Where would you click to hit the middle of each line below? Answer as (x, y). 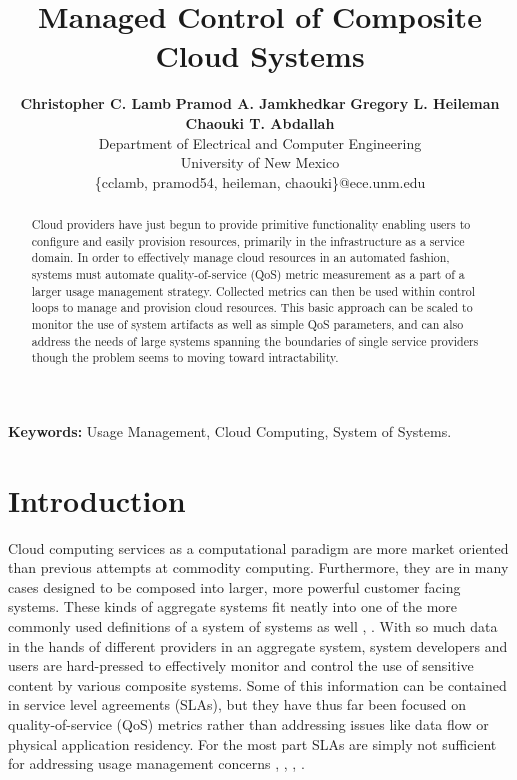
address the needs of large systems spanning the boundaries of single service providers (255, 340)
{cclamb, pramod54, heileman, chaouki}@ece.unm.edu (260, 181)
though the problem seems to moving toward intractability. (185, 357)
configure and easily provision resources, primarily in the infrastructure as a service (248, 240)
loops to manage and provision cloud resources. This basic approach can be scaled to (252, 307)
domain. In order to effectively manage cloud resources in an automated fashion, (240, 257)
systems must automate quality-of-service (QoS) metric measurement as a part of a (248, 274)
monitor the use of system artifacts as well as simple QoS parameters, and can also (247, 324)
